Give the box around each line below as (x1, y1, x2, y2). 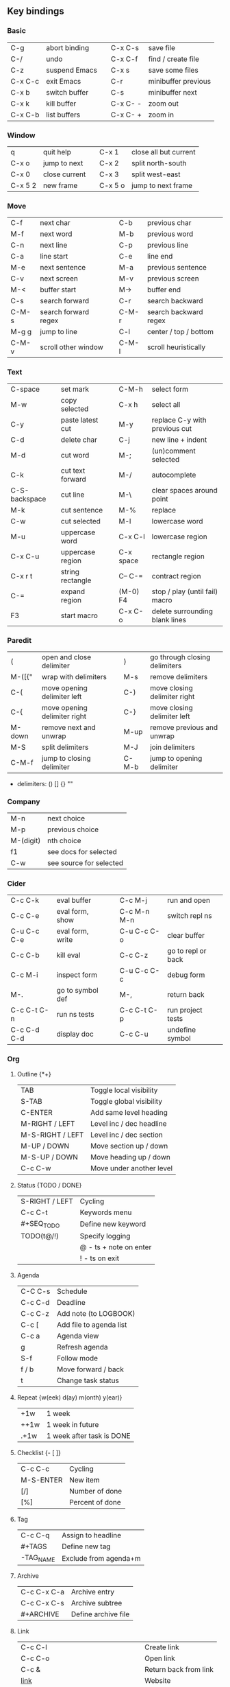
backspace (10, 494, 47, 504)
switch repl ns (167, 911, 212, 921)
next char (40, 218, 71, 228)
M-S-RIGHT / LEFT (20, 1130, 84, 1140)
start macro (60, 611, 98, 620)
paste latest (60, 415, 99, 425)
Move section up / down (90, 1141, 168, 1151)
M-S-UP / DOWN (20, 1152, 79, 1161)
